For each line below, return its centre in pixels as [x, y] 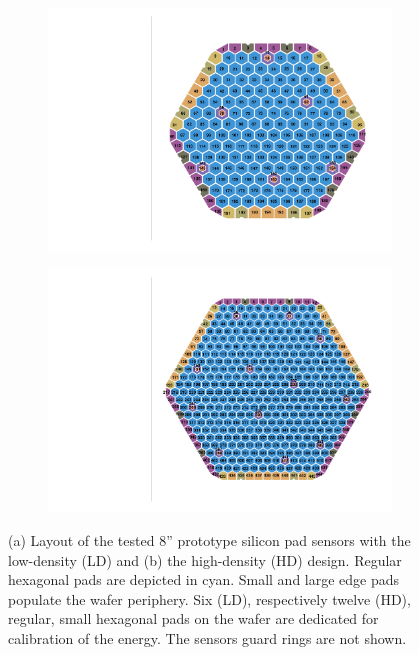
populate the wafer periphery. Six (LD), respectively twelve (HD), [209, 598]
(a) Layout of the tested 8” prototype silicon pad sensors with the [209, 539]
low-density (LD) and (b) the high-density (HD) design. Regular [205, 559]
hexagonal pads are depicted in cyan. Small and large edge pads [204, 579]
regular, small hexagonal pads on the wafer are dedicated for [193, 618]
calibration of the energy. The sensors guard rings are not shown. [207, 637]
